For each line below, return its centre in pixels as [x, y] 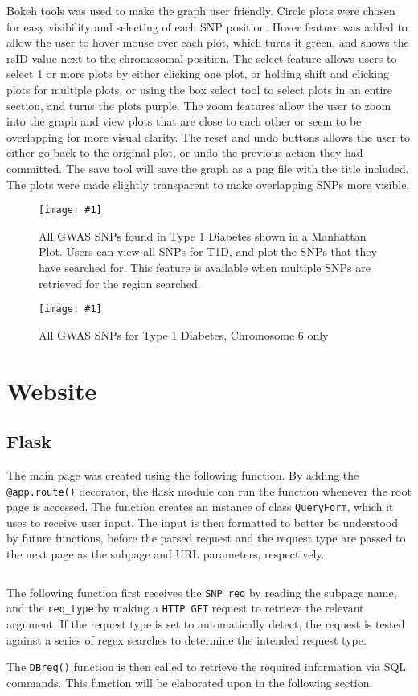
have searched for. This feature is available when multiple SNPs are [205, 267]
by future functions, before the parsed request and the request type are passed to [206, 538]
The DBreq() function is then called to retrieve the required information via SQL [207, 667]
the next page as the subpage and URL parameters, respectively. [166, 554]
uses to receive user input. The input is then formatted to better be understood [203, 522]
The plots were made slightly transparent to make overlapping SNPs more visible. [208, 184]
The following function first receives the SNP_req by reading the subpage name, [202, 592]
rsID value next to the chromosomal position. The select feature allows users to [202, 58]
